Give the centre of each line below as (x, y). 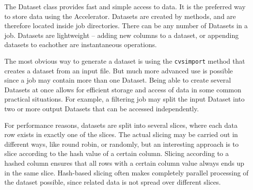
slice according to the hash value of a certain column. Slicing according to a (117, 153)
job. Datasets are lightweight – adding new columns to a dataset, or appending (122, 35)
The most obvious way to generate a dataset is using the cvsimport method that (125, 60)
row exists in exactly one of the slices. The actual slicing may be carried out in (121, 134)
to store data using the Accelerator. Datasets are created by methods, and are (120, 16)
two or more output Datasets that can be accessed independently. (102, 108)
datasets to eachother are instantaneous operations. (81, 44)
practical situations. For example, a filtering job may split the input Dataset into (125, 99)
